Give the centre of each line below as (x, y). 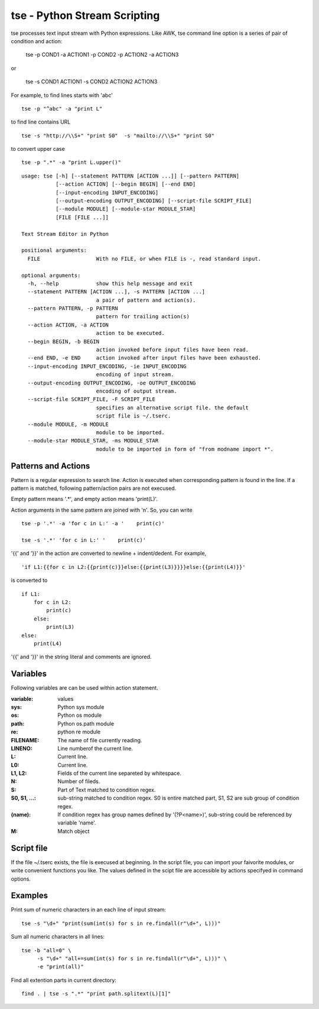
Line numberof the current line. (95, 748)
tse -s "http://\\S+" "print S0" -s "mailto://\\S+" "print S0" (118, 135)
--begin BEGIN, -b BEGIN (64, 341)
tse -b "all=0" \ (46, 950)
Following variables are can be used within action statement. (85, 688)
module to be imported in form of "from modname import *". (185, 449)
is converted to (29, 580)
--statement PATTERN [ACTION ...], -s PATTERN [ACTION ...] (116, 292)
